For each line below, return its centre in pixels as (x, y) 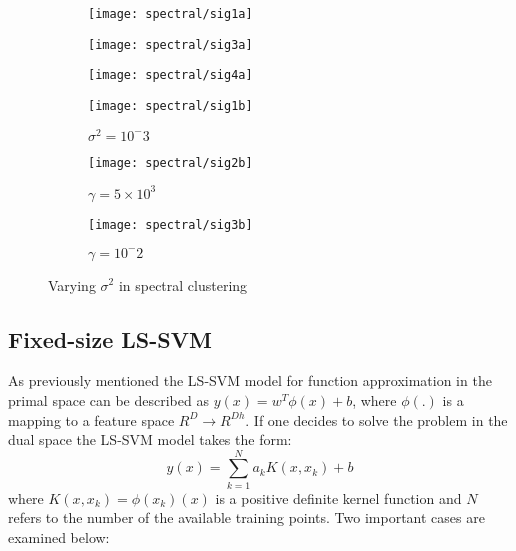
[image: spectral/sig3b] (170, 224)
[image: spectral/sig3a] (170, 44)
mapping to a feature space (91, 419)
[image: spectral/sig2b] (170, 162)
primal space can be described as (108, 399)
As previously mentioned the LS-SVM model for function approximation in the (250, 380)
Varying (72, 284)
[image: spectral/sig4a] (170, 75)
